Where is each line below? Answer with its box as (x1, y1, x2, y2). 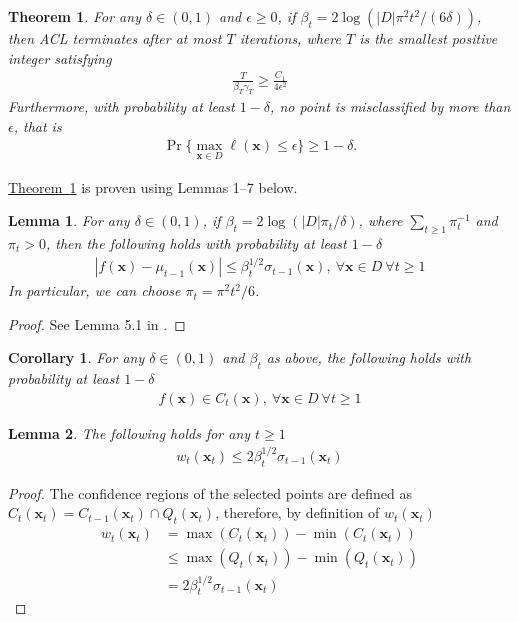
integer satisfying (8, 47, 112, 68)
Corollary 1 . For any (8, 347, 145, 368)
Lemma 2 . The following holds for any (8, 422, 251, 443)
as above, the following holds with (266, 347, 472, 368)
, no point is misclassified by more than (270, 96, 511, 117)
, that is (13, 115, 62, 136)
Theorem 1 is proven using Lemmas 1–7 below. (8, 176, 298, 197)
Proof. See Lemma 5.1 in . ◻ (8, 313, 186, 334)
